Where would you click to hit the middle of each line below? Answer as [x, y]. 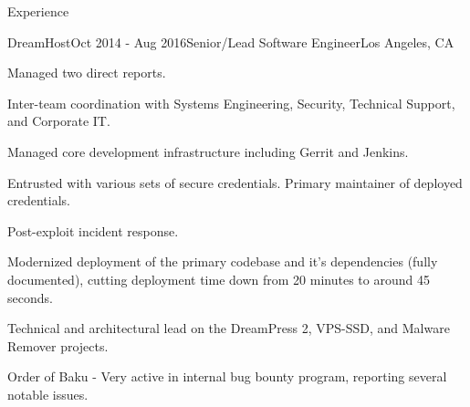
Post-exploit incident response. [93, 230]
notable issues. [48, 394]
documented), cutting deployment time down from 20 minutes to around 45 [219, 279]
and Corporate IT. [59, 121]
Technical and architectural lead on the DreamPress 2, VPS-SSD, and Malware [229, 328]
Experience [38, 11]
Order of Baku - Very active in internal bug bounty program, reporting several [227, 376]
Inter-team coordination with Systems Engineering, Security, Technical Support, [231, 103]
